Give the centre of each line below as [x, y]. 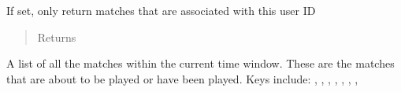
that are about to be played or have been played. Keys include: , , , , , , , [182, 78]
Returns [57, 37]
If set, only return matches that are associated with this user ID [161, 10]
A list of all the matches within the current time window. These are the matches [200, 63]
